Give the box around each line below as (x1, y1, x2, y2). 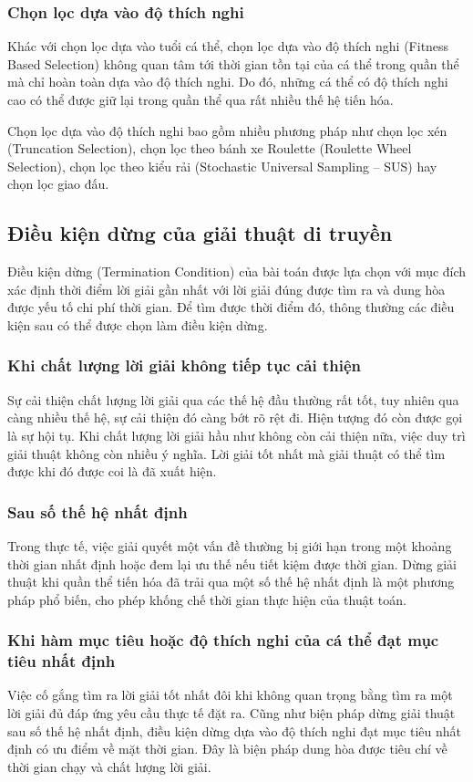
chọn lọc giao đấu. (7, 174, 109, 193)
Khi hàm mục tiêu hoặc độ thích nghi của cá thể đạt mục (7, 629, 439, 652)
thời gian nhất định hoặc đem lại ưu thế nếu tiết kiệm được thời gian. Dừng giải (7, 554, 457, 573)
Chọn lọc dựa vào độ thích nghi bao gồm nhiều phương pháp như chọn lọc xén (7, 120, 447, 140)
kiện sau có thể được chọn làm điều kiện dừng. (7, 315, 268, 334)
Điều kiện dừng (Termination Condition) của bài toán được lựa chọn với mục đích (7, 262, 467, 281)
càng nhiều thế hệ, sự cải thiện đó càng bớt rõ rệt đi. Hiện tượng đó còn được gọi (7, 408, 463, 427)
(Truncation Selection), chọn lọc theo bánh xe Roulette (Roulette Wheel (7, 139, 412, 158)
